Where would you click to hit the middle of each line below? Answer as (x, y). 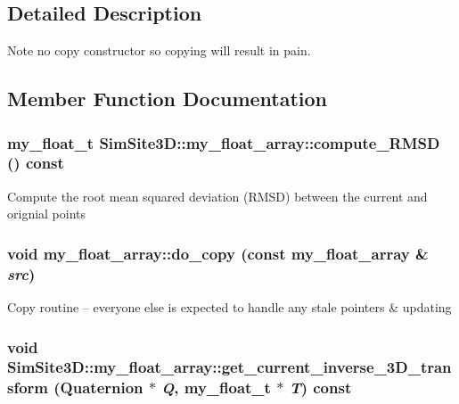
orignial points (47, 214)
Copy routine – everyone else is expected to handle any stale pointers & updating (229, 307)
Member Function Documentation (168, 99)
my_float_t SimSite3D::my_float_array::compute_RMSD (224, 142)
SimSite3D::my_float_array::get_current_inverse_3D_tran (229, 367)
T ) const (320, 388)
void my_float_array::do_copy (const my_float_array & (218, 253)
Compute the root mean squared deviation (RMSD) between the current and (217, 196)
